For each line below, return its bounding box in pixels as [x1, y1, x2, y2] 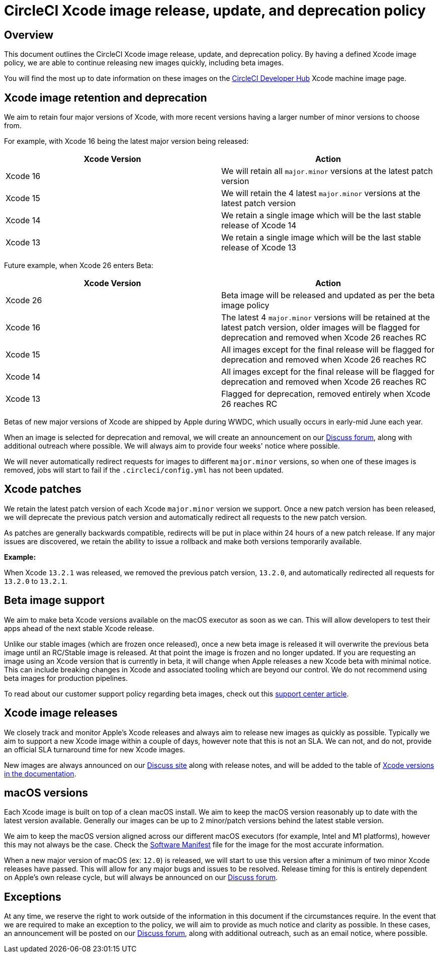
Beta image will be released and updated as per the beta [221, 290, 435, 301]
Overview [4, 28, 54, 41]
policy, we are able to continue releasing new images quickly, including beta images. [4, 58, 284, 67]
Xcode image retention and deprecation [4, 91, 207, 104]
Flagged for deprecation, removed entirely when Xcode [221, 389, 430, 399]
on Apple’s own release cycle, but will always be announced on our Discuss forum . [4, 873, 278, 882]
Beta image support [4, 594, 105, 607]
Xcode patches [4, 483, 81, 496]
